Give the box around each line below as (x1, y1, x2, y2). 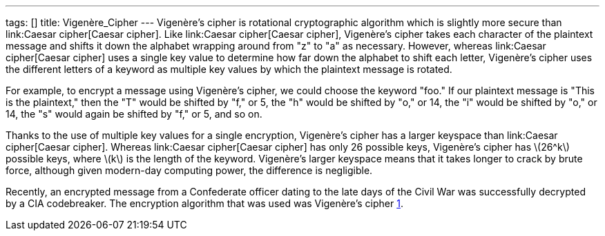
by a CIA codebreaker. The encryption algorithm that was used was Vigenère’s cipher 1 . (6, 197, 403, 209)
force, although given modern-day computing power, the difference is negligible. (6, 164, 373, 176)
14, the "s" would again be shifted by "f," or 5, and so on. (6, 108, 262, 120)
